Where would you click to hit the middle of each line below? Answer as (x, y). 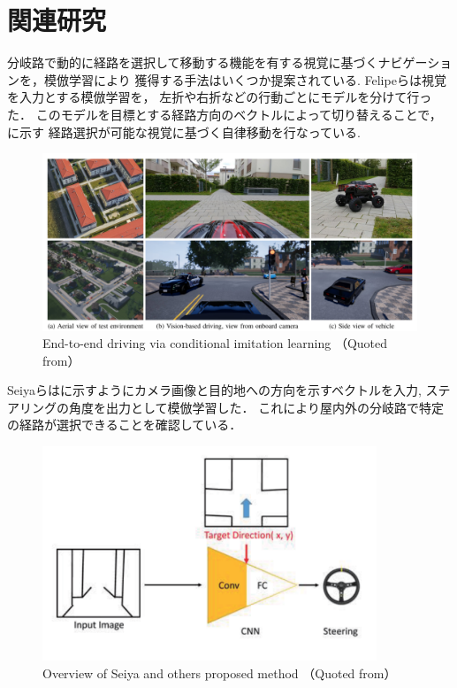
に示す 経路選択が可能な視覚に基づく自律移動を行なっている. (184, 131)
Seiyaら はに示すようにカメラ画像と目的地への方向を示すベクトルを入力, (214, 390)
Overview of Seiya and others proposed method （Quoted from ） (220, 673)
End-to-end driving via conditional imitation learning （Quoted (215, 343)
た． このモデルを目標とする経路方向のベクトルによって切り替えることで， (225, 114)
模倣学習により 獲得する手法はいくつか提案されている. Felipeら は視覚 (245, 79)
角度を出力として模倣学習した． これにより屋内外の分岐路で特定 (256, 407)
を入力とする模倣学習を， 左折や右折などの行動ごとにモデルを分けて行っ (220, 97)
